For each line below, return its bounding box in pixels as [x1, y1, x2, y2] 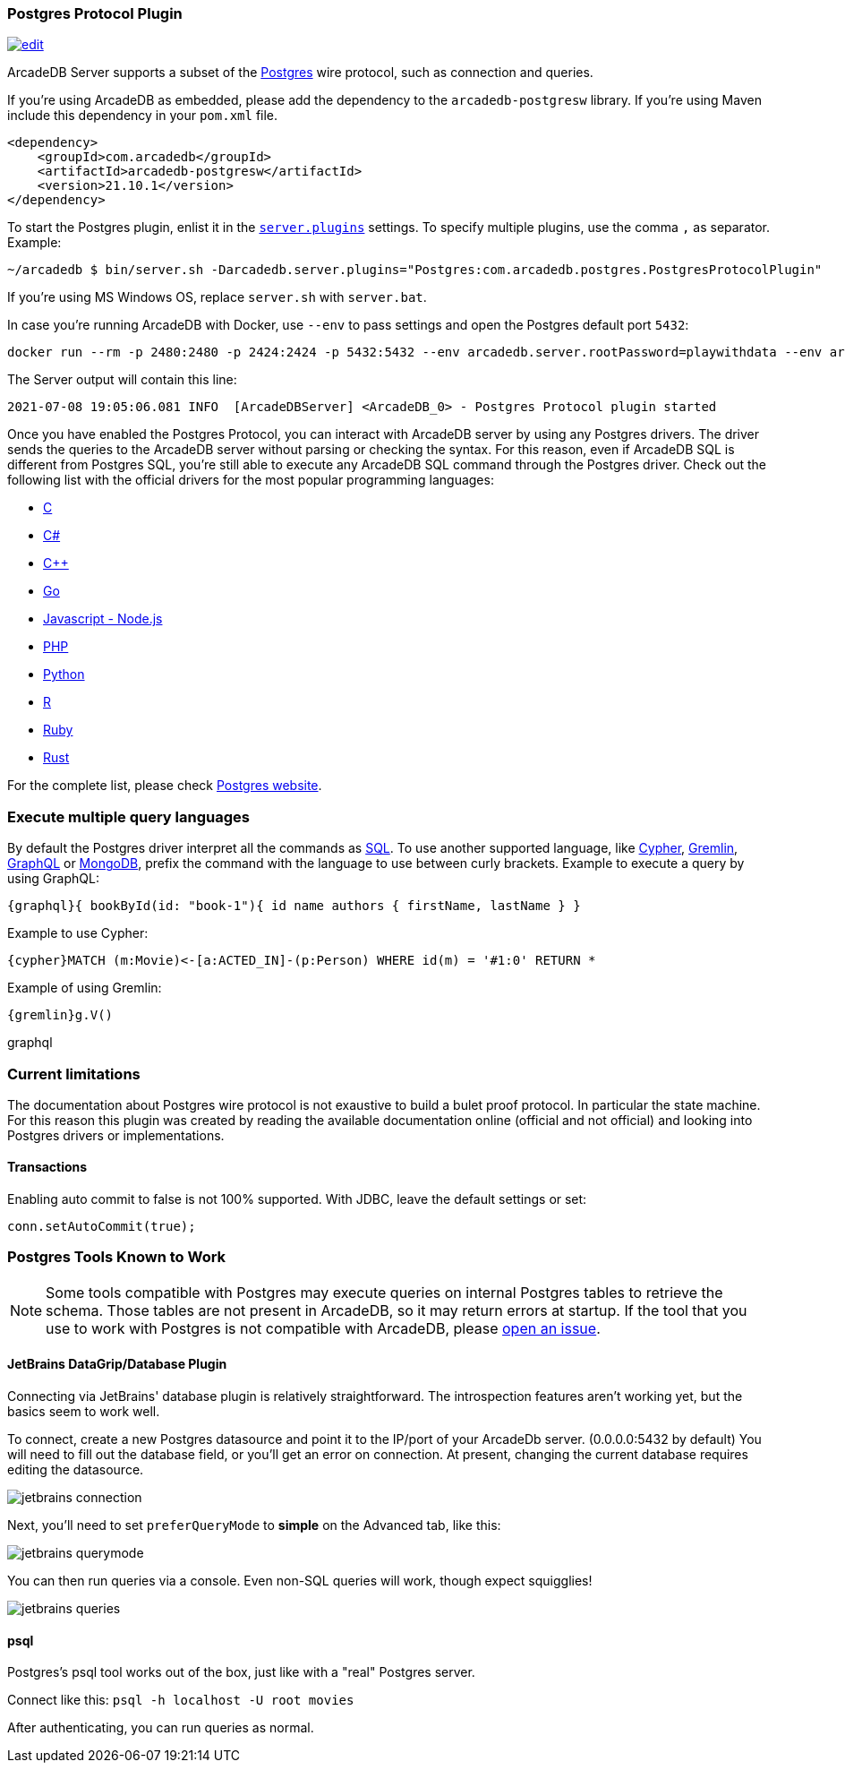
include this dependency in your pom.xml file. [7, 107, 278, 124]
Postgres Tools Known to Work [7, 1248, 226, 1267]
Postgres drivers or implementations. [7, 1127, 225, 1143]
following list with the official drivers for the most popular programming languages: [7, 472, 494, 488]
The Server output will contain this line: [7, 372, 237, 388]
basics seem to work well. [7, 1404, 160, 1420]
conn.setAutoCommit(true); [7, 1219, 196, 1234]
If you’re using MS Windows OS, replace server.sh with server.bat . [7, 289, 427, 305]
